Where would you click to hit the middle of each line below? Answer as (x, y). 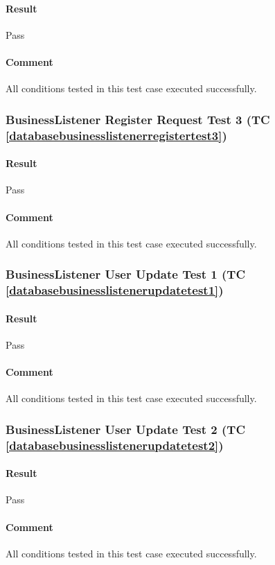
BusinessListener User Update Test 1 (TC (126, 274)
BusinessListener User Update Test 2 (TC (126, 429)
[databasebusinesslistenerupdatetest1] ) (115, 290)
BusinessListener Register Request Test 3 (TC (138, 119)
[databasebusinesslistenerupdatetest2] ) (115, 445)
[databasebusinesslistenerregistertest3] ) (116, 135)
